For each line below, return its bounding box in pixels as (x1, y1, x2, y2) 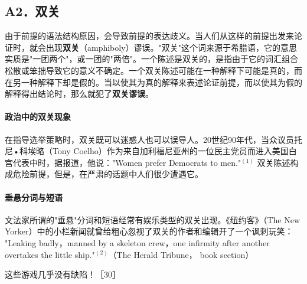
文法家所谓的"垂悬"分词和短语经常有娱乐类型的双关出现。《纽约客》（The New (5, 213, 301, 226)
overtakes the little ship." (5, 248, 95, 260)
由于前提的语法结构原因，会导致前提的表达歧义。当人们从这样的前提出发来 (5, 30, 294, 42)
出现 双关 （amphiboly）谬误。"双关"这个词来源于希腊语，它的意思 (45, 41, 298, 53)
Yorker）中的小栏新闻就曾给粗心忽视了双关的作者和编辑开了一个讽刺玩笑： (5, 225, 293, 237)
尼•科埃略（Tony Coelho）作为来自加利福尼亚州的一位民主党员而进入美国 (5, 145, 289, 157)
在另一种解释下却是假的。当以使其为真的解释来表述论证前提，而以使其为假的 (5, 76, 302, 88)
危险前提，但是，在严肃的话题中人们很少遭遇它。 (12, 168, 203, 180)
